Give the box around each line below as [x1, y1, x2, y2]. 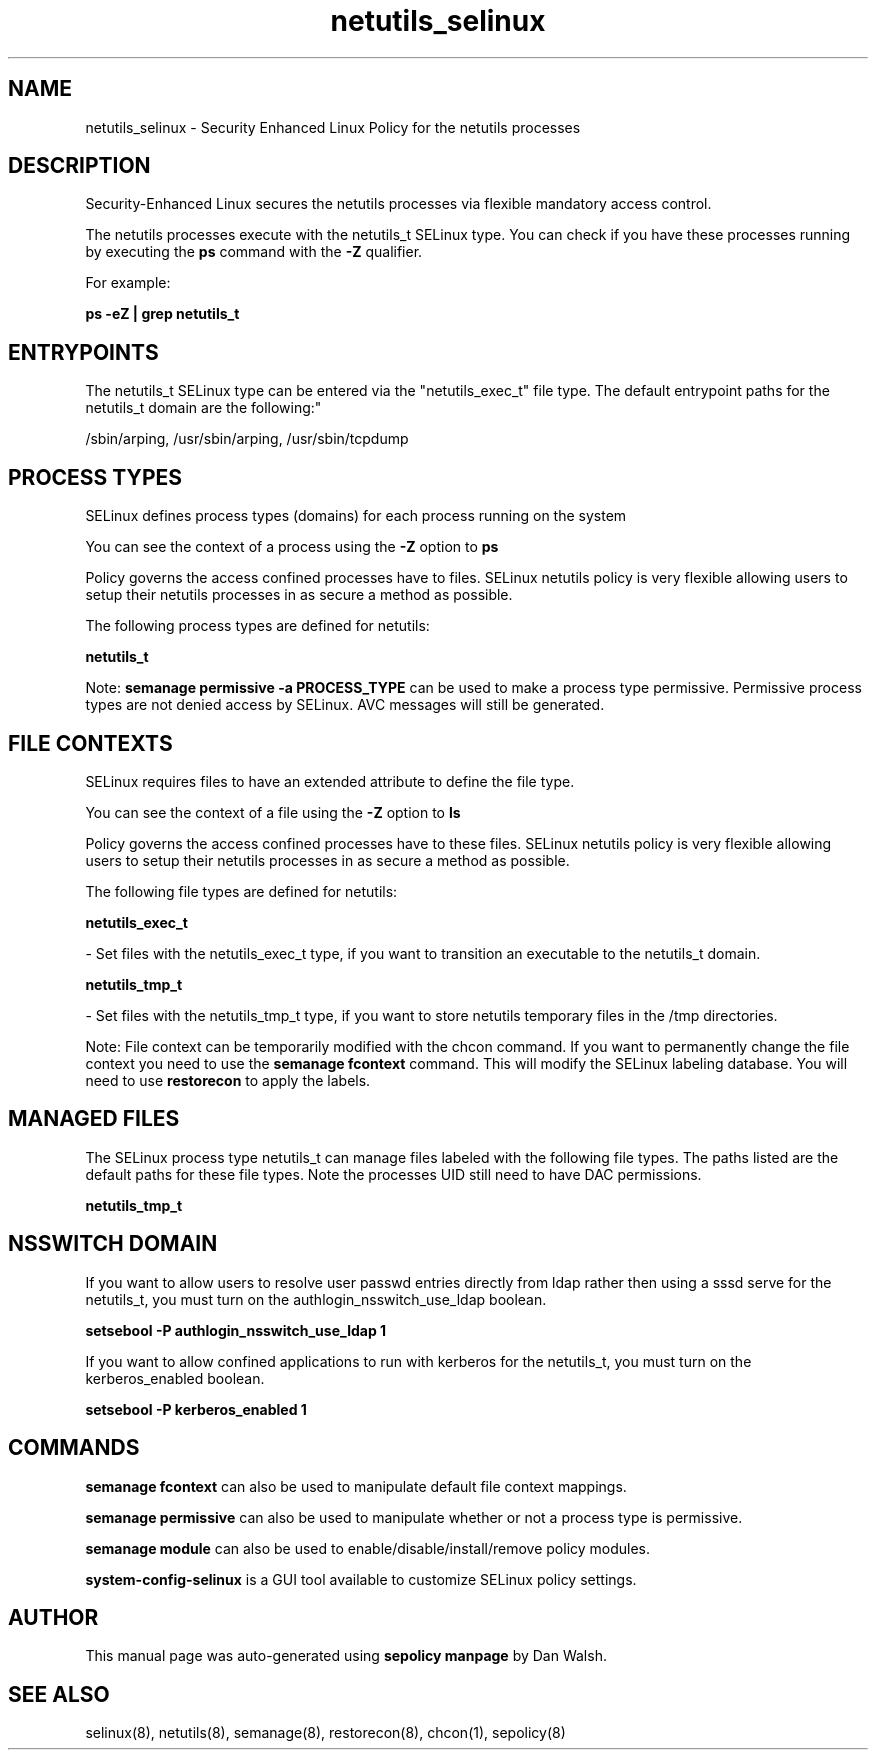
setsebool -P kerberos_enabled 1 [85, 1400, 307, 1418]
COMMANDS [8, 1435, 140, 1461]
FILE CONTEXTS [8, 730, 173, 756]
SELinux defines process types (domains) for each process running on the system [85, 507, 627, 525]
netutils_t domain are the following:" [85, 399, 322, 417]
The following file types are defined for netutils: [85, 882, 398, 900]
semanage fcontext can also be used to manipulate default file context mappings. [85, 1477, 627, 1495]
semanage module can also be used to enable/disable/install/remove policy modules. [85, 1539, 651, 1557]
